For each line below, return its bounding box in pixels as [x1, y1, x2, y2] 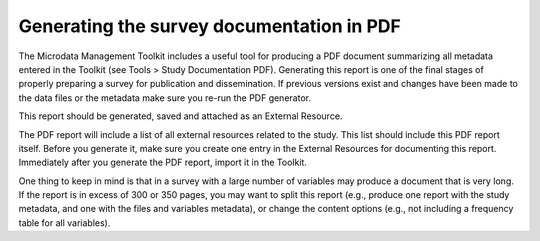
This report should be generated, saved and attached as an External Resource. [18, 110, 343, 122]
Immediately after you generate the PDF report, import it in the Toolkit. [18, 156, 307, 169]
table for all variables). [18, 216, 111, 229]
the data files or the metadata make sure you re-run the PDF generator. [18, 91, 312, 104]
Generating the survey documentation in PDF [18, 15, 402, 37]
